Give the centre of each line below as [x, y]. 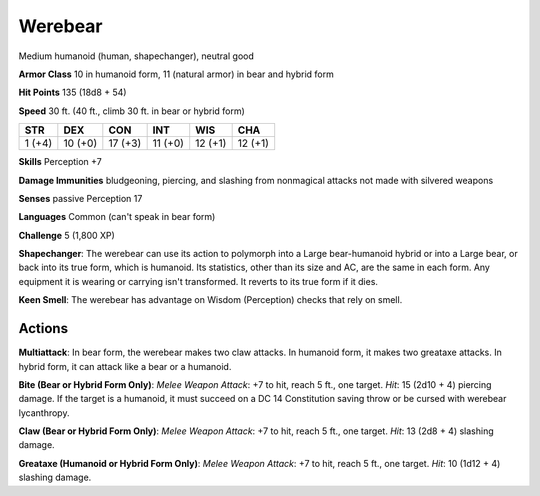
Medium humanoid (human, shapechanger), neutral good [136, 56]
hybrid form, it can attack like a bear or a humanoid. [125, 366]
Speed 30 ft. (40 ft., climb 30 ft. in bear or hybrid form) [131, 111]
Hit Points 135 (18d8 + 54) [72, 92]
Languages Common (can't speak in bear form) [117, 217]
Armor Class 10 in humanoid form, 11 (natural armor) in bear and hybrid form [176, 74]
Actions [43, 328]
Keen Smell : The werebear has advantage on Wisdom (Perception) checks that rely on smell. [210, 300]
